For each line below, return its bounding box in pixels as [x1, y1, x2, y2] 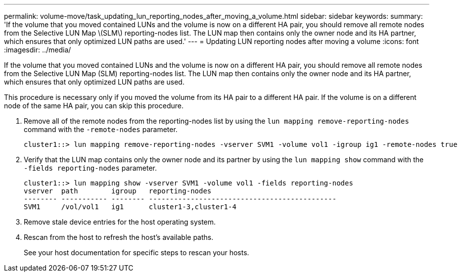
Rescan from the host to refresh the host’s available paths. [24, 233, 214, 241]
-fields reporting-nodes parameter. [24, 164, 157, 172]
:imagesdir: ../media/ [4, 46, 71, 54]
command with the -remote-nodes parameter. [24, 125, 178, 134]
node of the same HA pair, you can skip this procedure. [4, 101, 184, 110]
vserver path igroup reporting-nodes [24, 187, 212, 195]
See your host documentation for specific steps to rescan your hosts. [24, 248, 249, 257]
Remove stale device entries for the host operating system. [24, 218, 216, 226]
